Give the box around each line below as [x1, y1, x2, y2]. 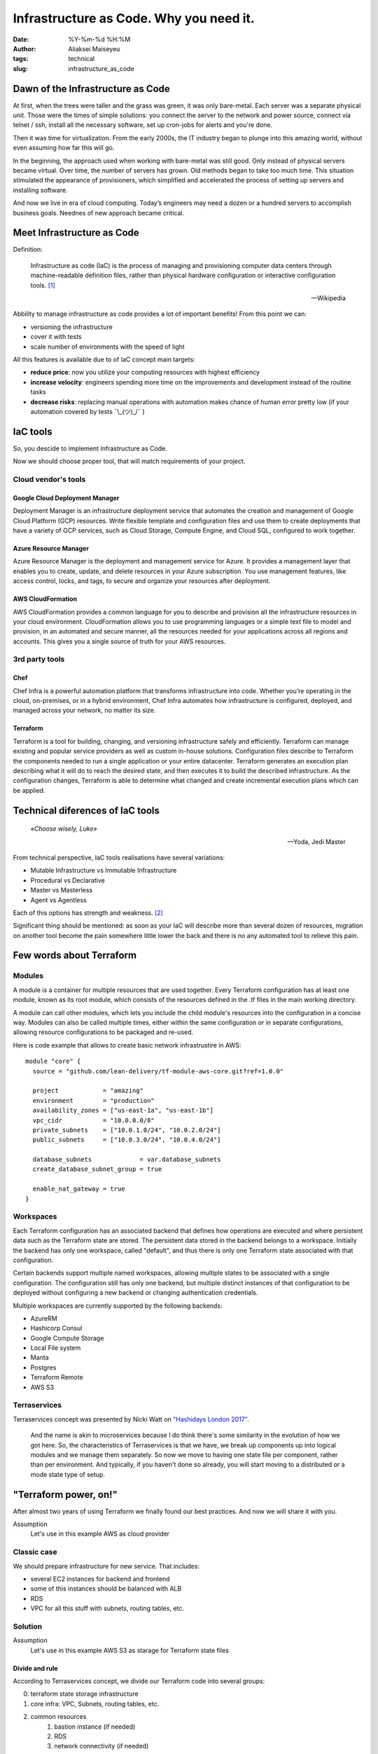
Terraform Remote [30, 1373, 83, 1381]
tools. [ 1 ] [30, 281, 55, 289]
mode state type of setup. [30, 1470, 105, 1478]
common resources [30, 1713, 87, 1721]
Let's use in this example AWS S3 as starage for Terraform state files [30, 1646, 229, 1654]
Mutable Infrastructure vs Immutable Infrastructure [30, 866, 177, 875]
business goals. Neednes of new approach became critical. [13, 208, 185, 217]
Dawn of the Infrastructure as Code [13, 83, 171, 95]
